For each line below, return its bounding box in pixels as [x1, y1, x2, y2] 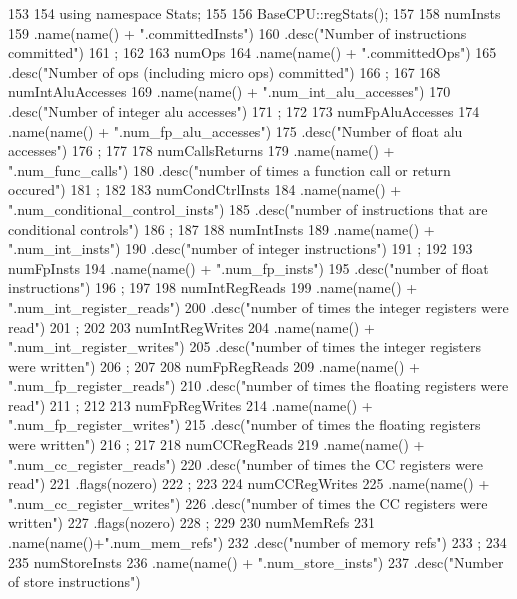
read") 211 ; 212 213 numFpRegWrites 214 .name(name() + [8, 394, 373, 415]
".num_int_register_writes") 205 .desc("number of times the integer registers [8, 336, 481, 357]
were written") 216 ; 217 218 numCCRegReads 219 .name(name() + [8, 434, 425, 455]
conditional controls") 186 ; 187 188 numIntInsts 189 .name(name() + [8, 218, 435, 239]
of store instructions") [8, 571, 141, 592]
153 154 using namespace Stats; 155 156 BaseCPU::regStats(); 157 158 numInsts [8, 3, 501, 23]
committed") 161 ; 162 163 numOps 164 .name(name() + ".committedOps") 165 [8, 42, 497, 63]
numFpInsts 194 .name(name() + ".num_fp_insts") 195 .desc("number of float [8, 257, 489, 278]
